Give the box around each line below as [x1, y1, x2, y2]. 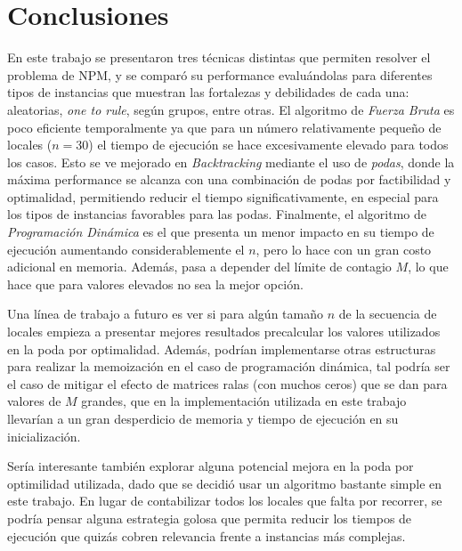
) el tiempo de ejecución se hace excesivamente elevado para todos [88, 135, 449, 154]
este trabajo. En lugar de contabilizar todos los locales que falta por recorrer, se [7, 491, 442, 510]
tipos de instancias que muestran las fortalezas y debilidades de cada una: [7, 83, 409, 101]
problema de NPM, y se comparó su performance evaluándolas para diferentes [7, 65, 433, 84]
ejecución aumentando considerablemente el [7, 239, 245, 258]
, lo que [408, 257, 449, 276]
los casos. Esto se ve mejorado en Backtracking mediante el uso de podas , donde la [7, 152, 455, 171]
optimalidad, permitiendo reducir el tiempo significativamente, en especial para [7, 187, 439, 206]
